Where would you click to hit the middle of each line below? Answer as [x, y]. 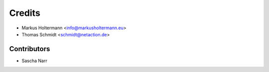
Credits [25, 13]
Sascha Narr [34, 61]
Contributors [30, 49]
